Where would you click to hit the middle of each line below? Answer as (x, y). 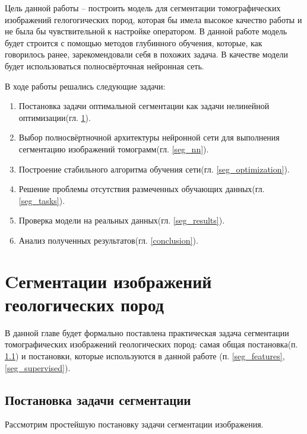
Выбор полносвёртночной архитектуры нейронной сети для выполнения (149, 137)
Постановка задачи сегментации (98, 399)
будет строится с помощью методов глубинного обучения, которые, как (134, 42)
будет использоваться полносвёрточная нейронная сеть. (105, 66)
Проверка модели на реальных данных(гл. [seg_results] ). (122, 220)
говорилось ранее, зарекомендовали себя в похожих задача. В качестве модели (147, 54)
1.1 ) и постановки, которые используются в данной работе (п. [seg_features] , (145, 356)
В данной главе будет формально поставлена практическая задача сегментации (147, 332)
